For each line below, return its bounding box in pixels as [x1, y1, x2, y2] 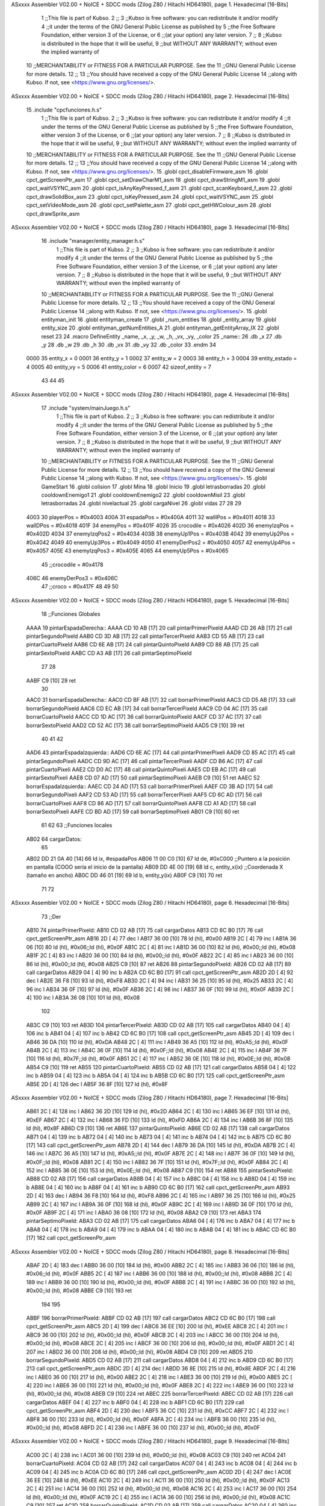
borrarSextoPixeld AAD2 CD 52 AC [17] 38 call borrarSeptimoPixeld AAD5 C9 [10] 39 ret [26, 722, 245, 729]
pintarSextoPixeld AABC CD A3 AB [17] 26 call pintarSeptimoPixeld [26, 649, 192, 657]
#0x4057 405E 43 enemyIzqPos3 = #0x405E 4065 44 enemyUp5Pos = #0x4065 [26, 547, 229, 554]
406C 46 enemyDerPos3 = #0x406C [26, 575, 119, 582]
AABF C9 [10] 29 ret [26, 676, 76, 684]
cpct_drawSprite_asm [26, 210, 80, 217]
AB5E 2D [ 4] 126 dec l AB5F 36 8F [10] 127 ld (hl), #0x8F [26, 1080, 169, 1087]
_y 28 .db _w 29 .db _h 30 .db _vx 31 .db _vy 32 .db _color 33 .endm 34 [41, 341, 217, 349]
